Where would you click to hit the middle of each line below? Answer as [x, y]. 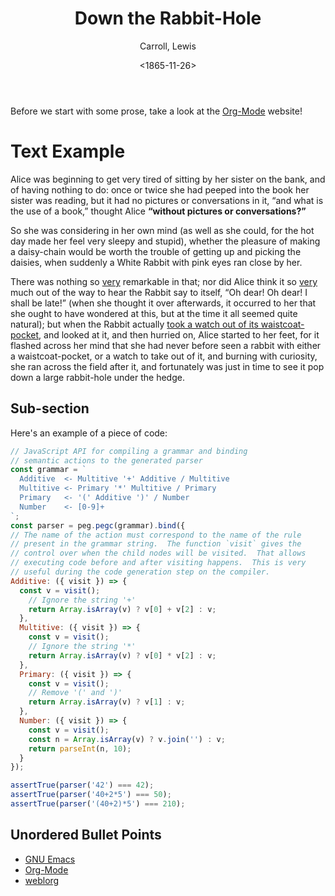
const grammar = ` [48, 470]
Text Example [68, 151]
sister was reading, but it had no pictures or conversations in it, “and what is [167, 200]
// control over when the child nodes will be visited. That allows [158, 553]
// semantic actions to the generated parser [106, 460]
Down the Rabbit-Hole [168, 18]
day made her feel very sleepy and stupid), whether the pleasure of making [165, 241]
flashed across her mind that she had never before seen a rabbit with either [166, 345]
